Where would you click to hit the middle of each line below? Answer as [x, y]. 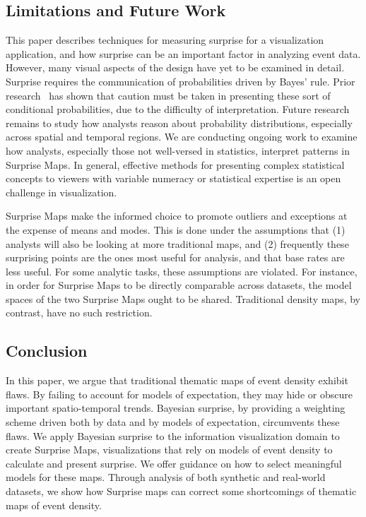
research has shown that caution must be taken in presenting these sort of [168, 95]
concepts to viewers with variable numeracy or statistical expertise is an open [173, 178]
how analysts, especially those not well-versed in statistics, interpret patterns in [178, 150]
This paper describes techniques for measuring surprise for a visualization [165, 40]
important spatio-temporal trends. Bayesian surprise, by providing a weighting [176, 408]
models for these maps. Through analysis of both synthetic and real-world [166, 477]
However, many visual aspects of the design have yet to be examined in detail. [175, 67]
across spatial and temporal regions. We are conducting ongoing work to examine [182, 137]
